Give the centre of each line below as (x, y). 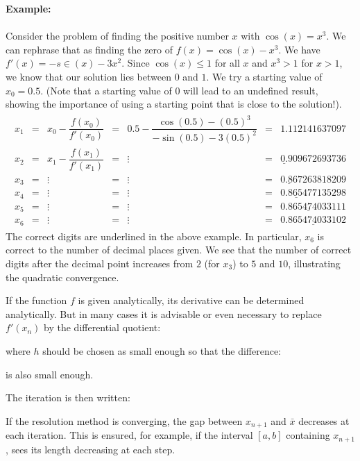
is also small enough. (50, 374)
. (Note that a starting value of (106, 90)
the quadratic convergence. (62, 277)
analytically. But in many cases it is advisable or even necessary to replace (164, 313)
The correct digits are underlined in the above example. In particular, (154, 236)
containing (308, 435)
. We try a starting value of (264, 76)
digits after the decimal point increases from (100, 263)
